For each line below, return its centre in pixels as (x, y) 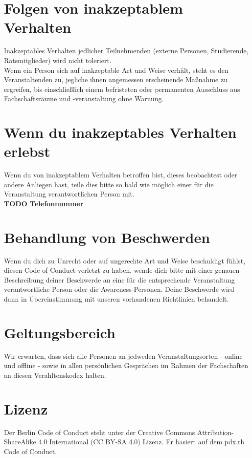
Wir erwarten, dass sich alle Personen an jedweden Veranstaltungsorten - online (123, 356)
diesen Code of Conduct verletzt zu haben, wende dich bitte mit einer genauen (122, 270)
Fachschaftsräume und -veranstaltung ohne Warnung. (84, 98)
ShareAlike (20, 442)
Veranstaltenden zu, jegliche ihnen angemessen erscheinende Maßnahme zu (116, 79)
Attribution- (216, 432)
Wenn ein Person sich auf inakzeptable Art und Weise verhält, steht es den (116, 70)
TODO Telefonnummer (44, 203)
